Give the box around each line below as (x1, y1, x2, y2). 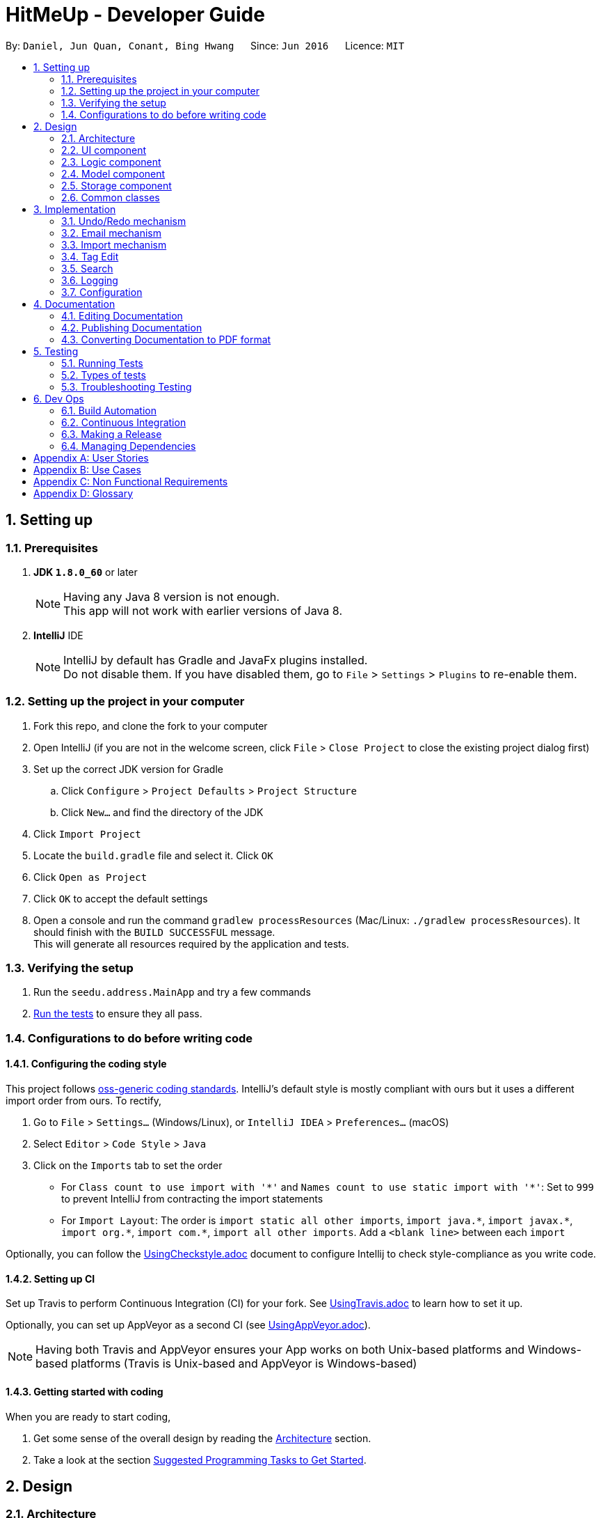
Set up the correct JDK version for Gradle (33, 762, 223, 775)
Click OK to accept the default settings (33, 892, 208, 905)
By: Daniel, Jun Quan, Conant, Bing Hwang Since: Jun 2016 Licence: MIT (6, 39, 405, 52)
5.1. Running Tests (61, 357, 143, 369)
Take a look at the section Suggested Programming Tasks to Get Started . (33, 1453, 367, 1466)
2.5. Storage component (61, 179, 172, 191)
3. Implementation (33, 203, 116, 215)
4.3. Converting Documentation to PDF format (61, 333, 271, 345)
